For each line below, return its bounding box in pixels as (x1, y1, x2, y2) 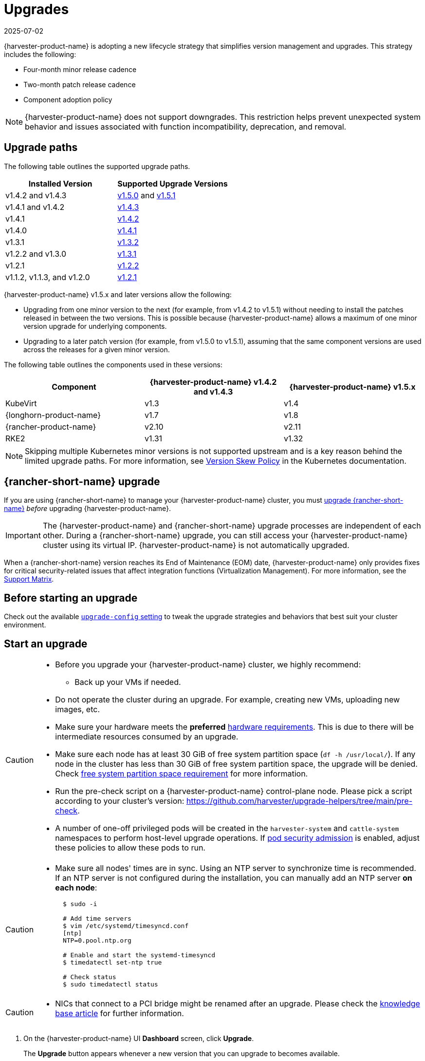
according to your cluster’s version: (55, 796, 185, 806)
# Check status (62, 973, 116, 981)
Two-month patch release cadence (23, 80, 136, 89)
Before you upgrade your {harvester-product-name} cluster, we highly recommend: (55, 660, 361, 670)
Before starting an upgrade (4, 591, 138, 604)
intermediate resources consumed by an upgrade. (55, 732, 239, 742)
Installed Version (28, 178, 92, 189)
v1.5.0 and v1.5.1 (117, 190, 176, 200)
